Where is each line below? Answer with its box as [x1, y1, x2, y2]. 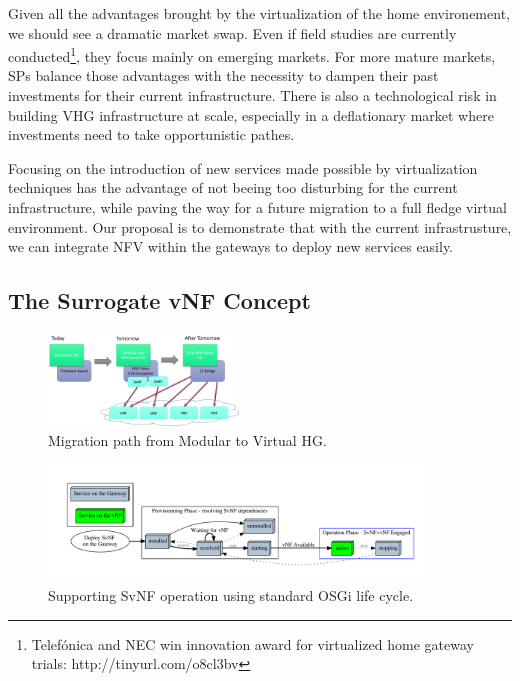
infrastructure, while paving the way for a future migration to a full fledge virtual [8, 197, 507, 217]
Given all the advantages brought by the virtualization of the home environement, [8, 3, 510, 23]
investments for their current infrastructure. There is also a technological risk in [8, 85, 497, 106]
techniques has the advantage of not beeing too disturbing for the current [8, 177, 458, 198]
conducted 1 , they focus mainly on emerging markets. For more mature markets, [8, 43, 496, 66]
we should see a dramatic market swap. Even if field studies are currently [8, 22, 457, 43]
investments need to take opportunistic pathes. [8, 124, 295, 145]
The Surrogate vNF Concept [8, 285, 311, 316]
